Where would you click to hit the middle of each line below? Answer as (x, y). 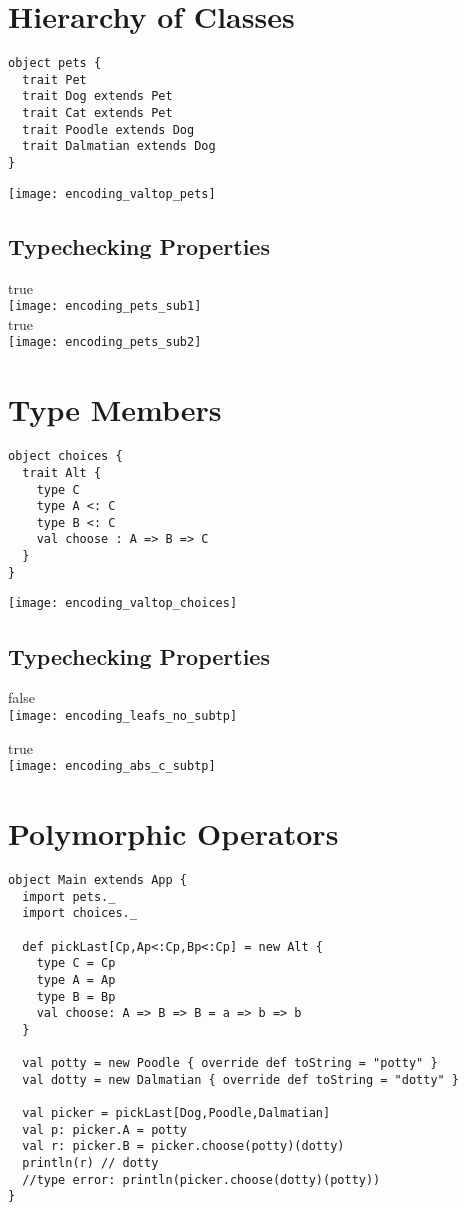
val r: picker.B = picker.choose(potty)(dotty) (183, 1146)
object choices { (65, 456)
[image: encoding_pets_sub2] (105, 342)
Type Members (115, 409)
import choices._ (79, 913)
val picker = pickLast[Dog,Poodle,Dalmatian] (176, 1113)
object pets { (55, 63)
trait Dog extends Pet (97, 96)
